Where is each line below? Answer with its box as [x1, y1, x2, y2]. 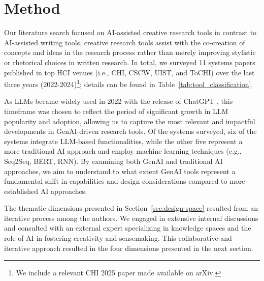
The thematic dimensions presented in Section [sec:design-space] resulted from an [4, 203, 258, 213]
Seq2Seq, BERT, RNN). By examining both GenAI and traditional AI [4, 155, 223, 166]
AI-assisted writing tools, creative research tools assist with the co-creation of [4, 37, 245, 47]
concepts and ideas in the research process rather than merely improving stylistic [4, 47, 256, 58]
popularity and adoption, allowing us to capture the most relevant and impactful [4, 116, 255, 126]
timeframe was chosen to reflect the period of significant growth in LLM [4, 105, 228, 116]
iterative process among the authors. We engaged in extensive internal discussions [4, 212, 258, 223]
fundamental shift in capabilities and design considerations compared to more [4, 176, 245, 186]
